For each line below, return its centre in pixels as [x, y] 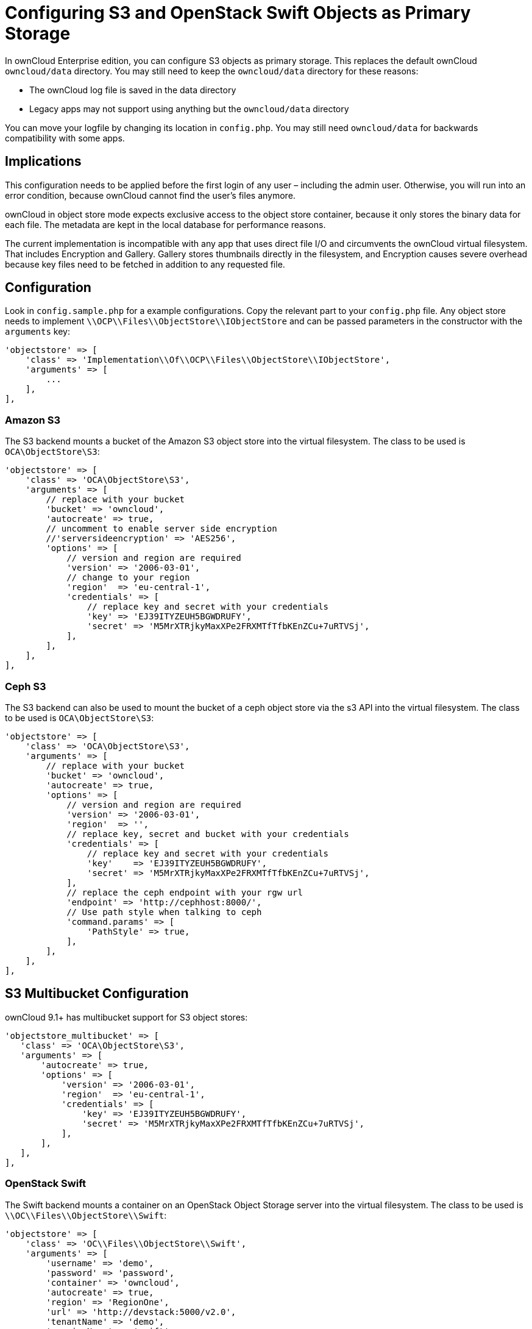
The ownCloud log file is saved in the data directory [133, 90]
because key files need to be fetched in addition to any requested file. [145, 264]
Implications [43, 162]
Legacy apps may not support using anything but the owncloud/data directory [189, 109]
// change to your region [128, 578]
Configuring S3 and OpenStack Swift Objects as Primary [238, 13]
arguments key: [37, 332]
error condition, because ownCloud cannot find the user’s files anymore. [150, 195]
